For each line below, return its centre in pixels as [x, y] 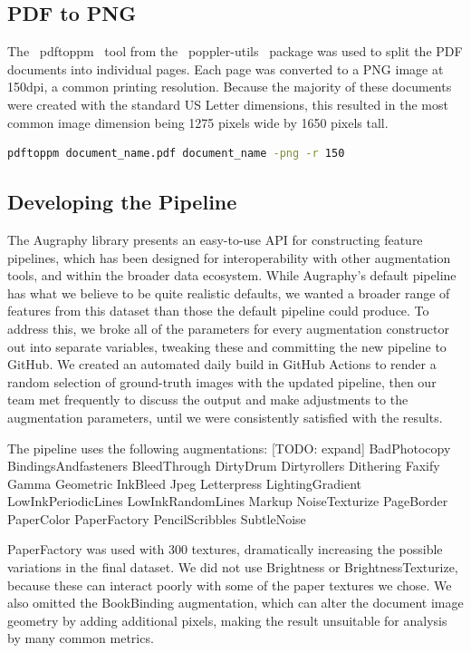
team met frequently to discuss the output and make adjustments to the [208, 400]
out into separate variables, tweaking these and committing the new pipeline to [227, 346]
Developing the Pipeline [122, 202]
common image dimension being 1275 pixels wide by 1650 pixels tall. [198, 122]
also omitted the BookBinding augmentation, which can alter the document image [235, 603]
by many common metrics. [81, 638]
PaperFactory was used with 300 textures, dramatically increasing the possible [225, 549]
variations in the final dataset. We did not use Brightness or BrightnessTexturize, [233, 567]
